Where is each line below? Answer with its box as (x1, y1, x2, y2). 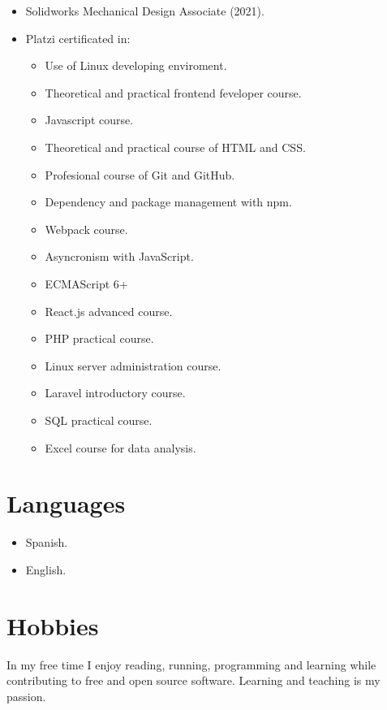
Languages (6, 487, 126, 520)
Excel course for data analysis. (45, 439, 196, 456)
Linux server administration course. (45, 357, 221, 374)
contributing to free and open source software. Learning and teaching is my (6, 672, 381, 689)
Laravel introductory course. (45, 384, 186, 401)
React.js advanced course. (45, 302, 173, 319)
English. (25, 561, 67, 578)
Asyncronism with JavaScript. (45, 248, 194, 265)
